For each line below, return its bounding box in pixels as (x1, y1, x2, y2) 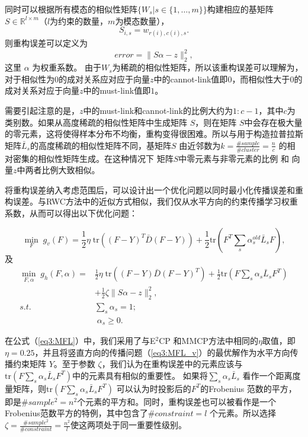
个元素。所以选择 (209, 407, 276, 419)
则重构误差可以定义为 (5, 37, 88, 49)
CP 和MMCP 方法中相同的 (159, 334, 258, 347)
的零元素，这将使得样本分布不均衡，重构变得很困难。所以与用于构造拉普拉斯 (5, 127, 303, 140)
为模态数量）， (115, 14, 169, 27)
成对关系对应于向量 (5, 84, 79, 97)
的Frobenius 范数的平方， (200, 382, 297, 394)
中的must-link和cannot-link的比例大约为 (83, 104, 233, 117)
